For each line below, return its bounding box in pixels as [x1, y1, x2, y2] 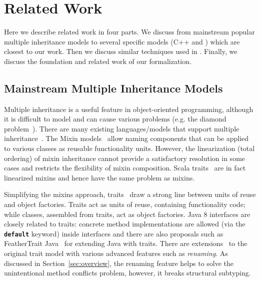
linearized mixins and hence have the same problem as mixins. [4, 172, 195, 182]
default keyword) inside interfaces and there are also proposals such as [4, 228, 223, 238]
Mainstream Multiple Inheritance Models [4, 80, 223, 95]
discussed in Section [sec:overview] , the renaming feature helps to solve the [4, 257, 234, 268]
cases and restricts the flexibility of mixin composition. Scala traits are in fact [4, 162, 246, 173]
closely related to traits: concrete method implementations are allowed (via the [4, 218, 245, 229]
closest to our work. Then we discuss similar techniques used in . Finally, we [4, 46, 237, 56]
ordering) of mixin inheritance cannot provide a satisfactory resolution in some [4, 152, 245, 163]
